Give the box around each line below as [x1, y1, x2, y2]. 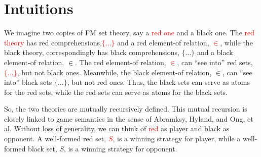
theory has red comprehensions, [4, 37, 102, 47]
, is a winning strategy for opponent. [63, 143, 177, 153]
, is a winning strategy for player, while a [113, 133, 241, 144]
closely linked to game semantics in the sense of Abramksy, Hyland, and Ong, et [4, 113, 253, 124]
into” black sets [4, 77, 52, 87]
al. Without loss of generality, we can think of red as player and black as [4, 123, 230, 134]
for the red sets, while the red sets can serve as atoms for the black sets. [4, 86, 228, 97]
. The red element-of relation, [75, 57, 166, 67]
